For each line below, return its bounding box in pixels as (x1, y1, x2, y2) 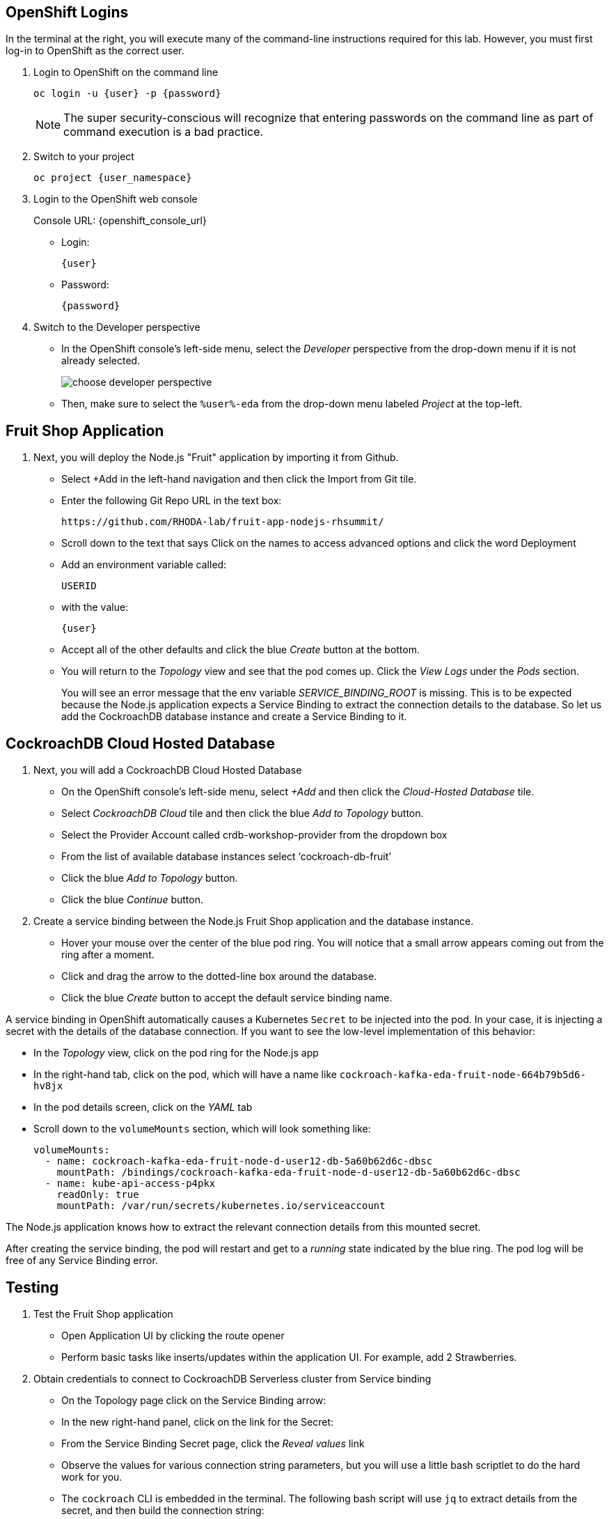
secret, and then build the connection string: (61, 1504, 264, 1516)
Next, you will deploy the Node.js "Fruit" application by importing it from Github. (33, 451, 399, 464)
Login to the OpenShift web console (33, 193, 198, 205)
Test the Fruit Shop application (33, 1307, 173, 1320)
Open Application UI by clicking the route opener (61, 1329, 285, 1341)
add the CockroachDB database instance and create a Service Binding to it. (61, 710, 407, 723)
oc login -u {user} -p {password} (33, 88, 221, 100)
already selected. (61, 355, 141, 367)
